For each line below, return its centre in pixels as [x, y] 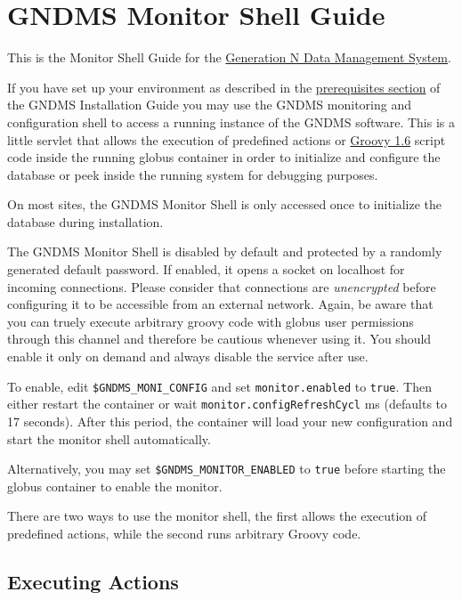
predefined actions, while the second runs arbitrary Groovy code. [184, 533]
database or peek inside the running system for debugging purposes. [193, 174]
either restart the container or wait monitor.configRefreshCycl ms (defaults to [227, 404]
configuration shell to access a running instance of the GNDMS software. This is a [231, 122]
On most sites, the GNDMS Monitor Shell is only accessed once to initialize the [225, 204]
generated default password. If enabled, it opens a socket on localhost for [206, 269]
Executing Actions [93, 581]
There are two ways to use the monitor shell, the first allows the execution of [217, 516]
